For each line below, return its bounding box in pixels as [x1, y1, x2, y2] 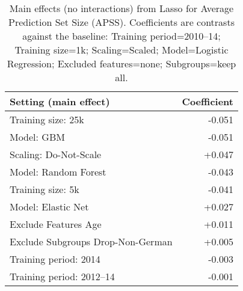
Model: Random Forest [10, 165, 106, 179]
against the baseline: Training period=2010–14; [22, 29, 221, 43]
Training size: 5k [10, 182, 79, 196]
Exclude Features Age [10, 217, 102, 231]
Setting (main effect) [10, 94, 110, 108]
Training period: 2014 [10, 252, 100, 266]
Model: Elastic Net [10, 200, 89, 213]
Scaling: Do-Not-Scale [10, 147, 102, 161]
